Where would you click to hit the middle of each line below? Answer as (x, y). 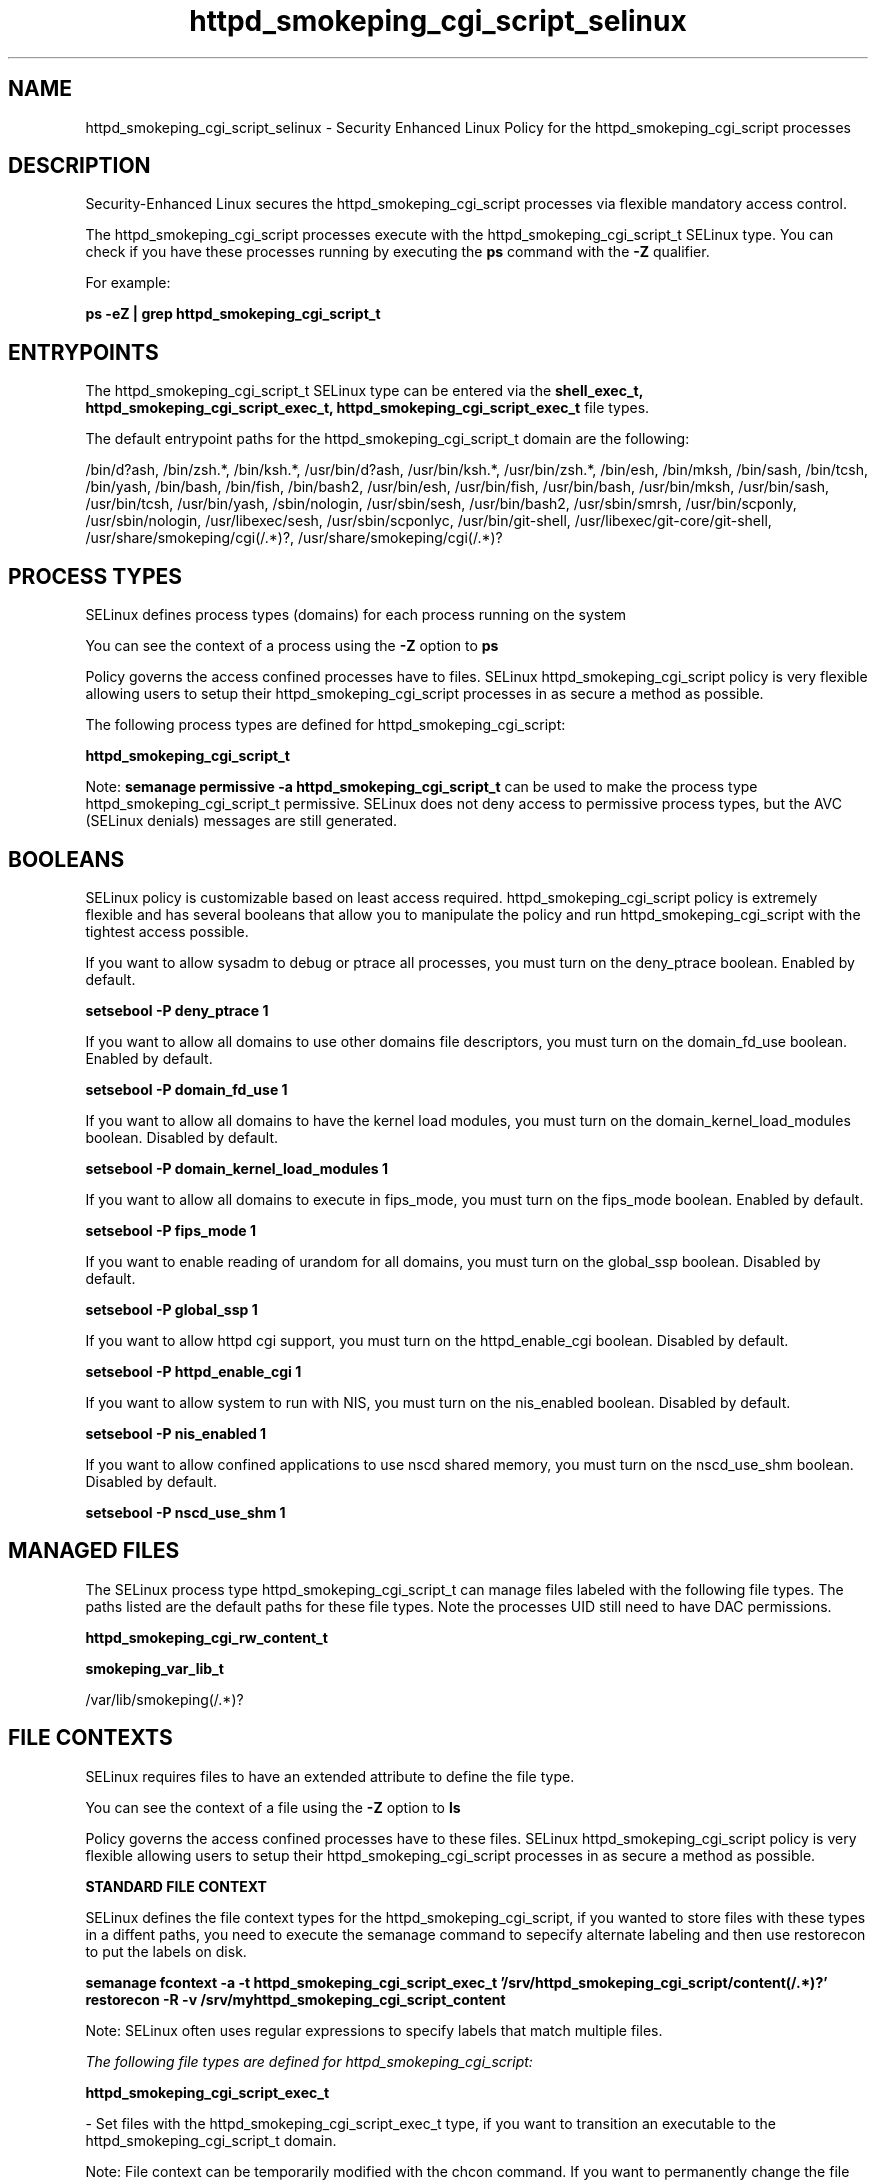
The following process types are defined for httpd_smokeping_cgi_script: (325, 725)
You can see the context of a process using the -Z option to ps (292, 646)
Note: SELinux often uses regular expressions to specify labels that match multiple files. (374, 2030)
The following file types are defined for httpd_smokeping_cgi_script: (309, 2061)
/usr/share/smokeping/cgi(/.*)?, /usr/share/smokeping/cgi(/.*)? (294, 538)
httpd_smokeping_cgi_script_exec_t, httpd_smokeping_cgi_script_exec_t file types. (367, 408)
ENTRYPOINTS (83, 352)
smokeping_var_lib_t (154, 1668)
